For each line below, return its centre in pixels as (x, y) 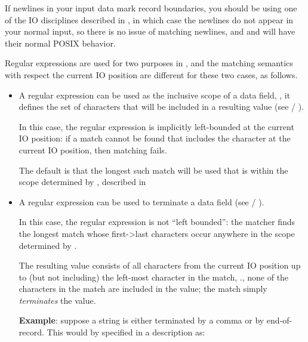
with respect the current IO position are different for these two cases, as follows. (151, 74)
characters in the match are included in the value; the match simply (143, 289)
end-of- (279, 320)
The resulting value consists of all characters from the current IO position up (160, 265)
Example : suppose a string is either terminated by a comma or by (141, 320)
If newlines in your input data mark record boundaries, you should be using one (151, 8)
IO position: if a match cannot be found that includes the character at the (155, 138)
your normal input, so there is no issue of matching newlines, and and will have (150, 31)
